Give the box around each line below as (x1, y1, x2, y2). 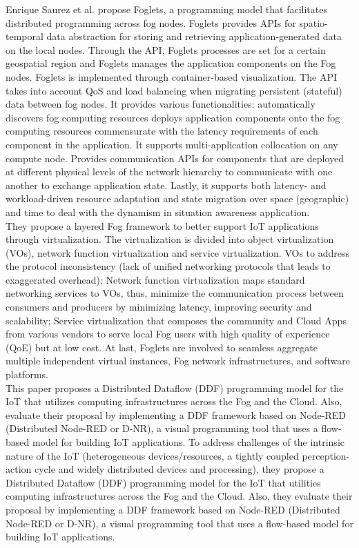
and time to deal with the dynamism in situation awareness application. (6, 204, 310, 219)
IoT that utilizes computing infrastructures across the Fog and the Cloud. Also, (6, 394, 342, 409)
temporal (6, 29, 43, 43)
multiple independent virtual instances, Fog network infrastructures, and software (6, 353, 351, 368)
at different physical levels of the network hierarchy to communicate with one (6, 164, 333, 179)
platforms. (6, 367, 48, 382)
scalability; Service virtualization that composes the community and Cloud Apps (6, 313, 347, 327)
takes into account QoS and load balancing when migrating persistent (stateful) (6, 83, 342, 97)
